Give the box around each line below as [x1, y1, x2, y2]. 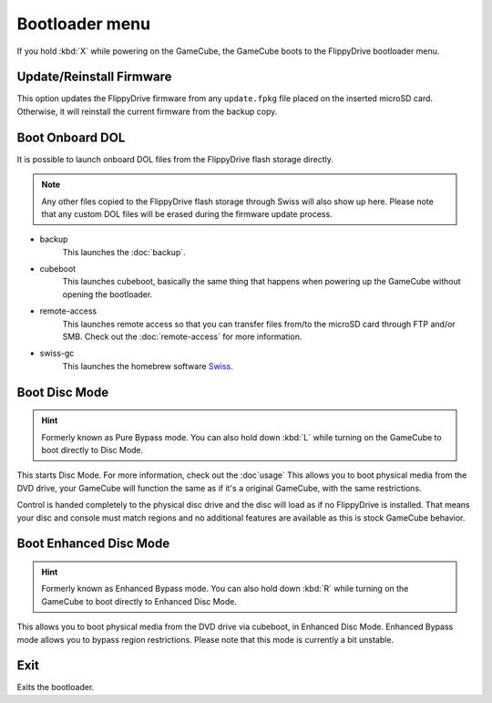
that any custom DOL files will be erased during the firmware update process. [41, 208, 333, 219]
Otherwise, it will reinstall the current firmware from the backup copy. [16, 106, 278, 117]
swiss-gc [39, 347, 75, 359]
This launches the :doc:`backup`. [62, 246, 186, 257]
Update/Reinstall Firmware [16, 69, 172, 85]
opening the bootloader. [62, 288, 153, 300]
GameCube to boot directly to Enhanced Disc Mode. [41, 595, 237, 606]
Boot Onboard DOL [16, 129, 126, 145]
